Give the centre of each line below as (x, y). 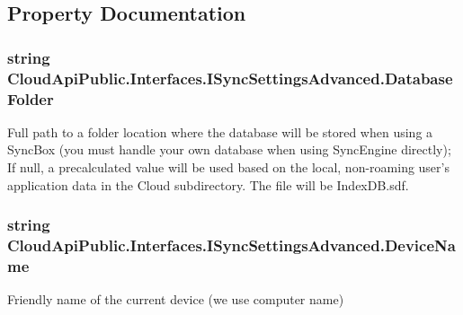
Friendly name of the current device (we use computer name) (176, 299)
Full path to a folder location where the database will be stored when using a (220, 131)
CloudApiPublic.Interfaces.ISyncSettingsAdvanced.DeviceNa (231, 245)
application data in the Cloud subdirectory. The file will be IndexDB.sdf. (208, 184)
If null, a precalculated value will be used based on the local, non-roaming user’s (228, 167)
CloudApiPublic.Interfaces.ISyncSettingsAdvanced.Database (230, 78)
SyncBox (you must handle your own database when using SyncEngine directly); (229, 149)
